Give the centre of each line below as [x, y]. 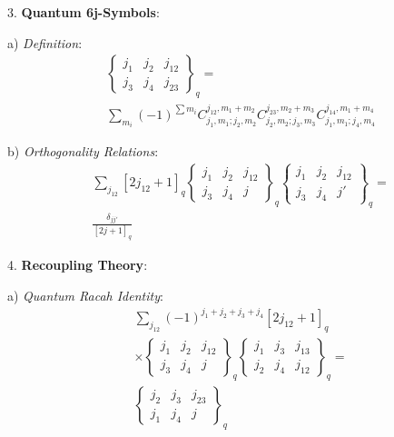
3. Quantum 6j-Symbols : [84, 12]
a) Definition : [45, 42]
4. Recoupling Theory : [78, 265]
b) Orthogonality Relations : [83, 151]
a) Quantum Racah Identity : [85, 295]
